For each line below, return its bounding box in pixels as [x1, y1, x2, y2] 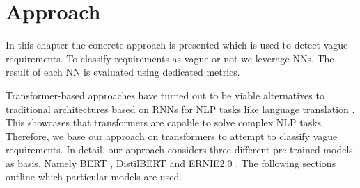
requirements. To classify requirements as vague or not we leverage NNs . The [6, 51, 334, 65]
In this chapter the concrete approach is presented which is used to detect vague [6, 37, 348, 52]
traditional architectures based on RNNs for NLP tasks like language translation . [6, 101, 355, 116]
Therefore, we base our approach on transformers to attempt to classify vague [6, 128, 338, 143]
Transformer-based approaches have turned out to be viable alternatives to [6, 87, 324, 102]
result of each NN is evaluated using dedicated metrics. [6, 65, 240, 79]
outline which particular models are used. [6, 169, 182, 184]
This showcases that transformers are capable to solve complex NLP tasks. [6, 115, 324, 130]
